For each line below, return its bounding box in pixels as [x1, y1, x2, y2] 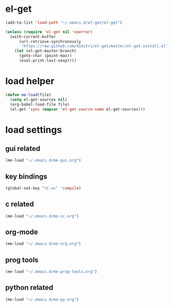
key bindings [5, 172, 48, 181]
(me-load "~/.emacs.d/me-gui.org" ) [5, 158, 81, 163]
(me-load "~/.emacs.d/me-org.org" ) [5, 241, 81, 246]
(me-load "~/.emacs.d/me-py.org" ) [5, 297, 79, 302]
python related [5, 283, 54, 292]
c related [5, 200, 34, 208]
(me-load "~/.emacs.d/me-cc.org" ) [5, 214, 79, 219]
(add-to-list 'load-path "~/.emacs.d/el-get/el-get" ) [5, 20, 123, 25]
